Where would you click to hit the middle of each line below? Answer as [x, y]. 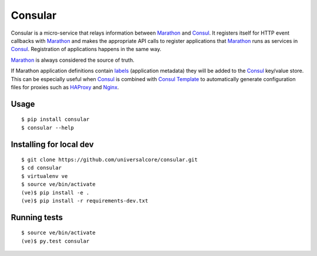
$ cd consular [41, 168]
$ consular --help [48, 127]
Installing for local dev [52, 144]
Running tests [37, 217]
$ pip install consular [55, 119]
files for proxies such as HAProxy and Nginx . [65, 87]
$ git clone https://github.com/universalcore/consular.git [109, 160]
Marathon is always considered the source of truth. [72, 60]
